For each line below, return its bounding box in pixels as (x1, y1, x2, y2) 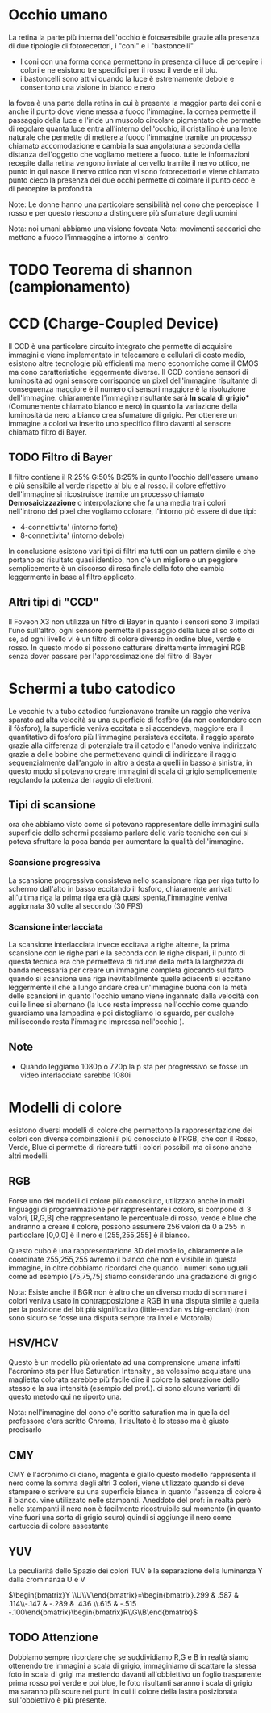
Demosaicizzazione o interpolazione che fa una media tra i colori (8, 498, 226, 507)
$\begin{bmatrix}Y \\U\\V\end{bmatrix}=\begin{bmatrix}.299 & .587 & (8, 1590, 240, 1600)
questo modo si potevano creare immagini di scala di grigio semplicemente (8, 766, 258, 776)
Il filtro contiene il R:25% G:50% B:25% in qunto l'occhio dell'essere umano (8, 472, 259, 481)
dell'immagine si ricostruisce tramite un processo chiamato (8, 489, 205, 498)
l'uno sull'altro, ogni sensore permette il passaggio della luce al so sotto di (8, 625, 255, 635)
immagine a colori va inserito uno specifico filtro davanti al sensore (8, 418, 231, 429)
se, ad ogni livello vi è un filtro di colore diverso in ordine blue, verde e (8, 634, 242, 644)
